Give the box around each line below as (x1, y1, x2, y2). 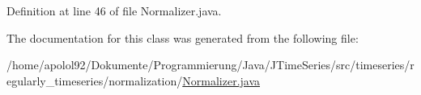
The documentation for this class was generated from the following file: (6, 29, 359, 46)
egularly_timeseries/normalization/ (6, 72, 183, 89)
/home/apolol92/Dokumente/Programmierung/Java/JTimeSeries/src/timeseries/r (6, 56, 415, 73)
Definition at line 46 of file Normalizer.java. (6, 2, 222, 19)
